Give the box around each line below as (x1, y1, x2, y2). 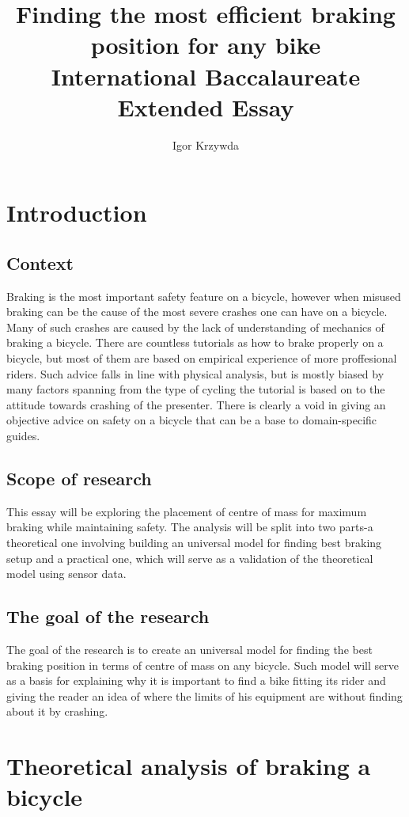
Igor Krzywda (172, 136, 240, 153)
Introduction (6, 196, 147, 229)
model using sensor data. (6, 565, 127, 582)
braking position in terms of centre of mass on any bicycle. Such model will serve (6, 656, 399, 673)
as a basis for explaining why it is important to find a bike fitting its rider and (6, 672, 386, 689)
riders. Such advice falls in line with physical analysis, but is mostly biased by (6, 365, 384, 382)
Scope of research (6, 466, 152, 490)
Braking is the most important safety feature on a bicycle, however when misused (6, 287, 401, 304)
